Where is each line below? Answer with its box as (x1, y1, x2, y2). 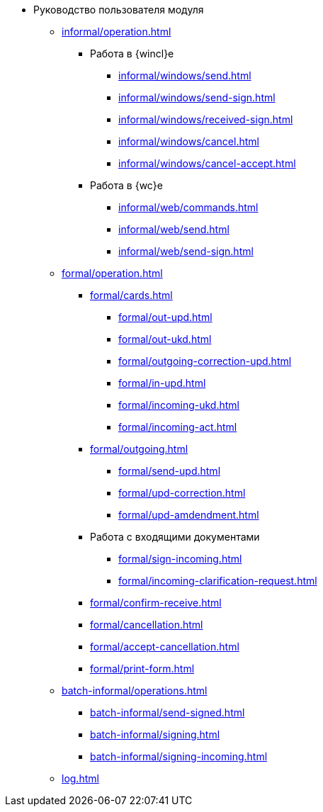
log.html (62, 772, 99, 784)
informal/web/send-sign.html (118, 245, 254, 257)
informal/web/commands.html (118, 201, 259, 213)
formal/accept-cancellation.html (90, 641, 239, 653)
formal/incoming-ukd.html (118, 399, 239, 411)
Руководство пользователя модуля (33, 4, 204, 16)
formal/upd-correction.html (118, 487, 246, 499)
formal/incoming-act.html (118, 421, 237, 433)
